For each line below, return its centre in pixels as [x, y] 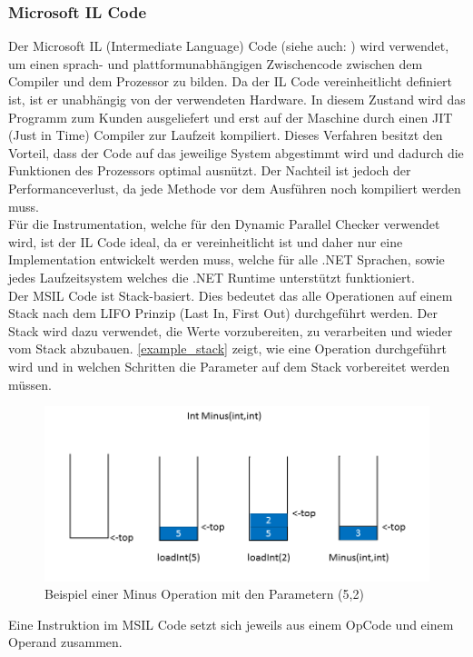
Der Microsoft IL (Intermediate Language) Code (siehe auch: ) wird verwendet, [229, 46]
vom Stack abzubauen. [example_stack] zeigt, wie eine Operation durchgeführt [227, 348]
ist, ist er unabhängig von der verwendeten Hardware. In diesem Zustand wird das [237, 99]
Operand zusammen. [65, 642]
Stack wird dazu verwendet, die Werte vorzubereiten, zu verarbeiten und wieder [231, 330]
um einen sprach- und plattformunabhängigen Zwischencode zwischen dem [216, 63]
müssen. [30, 384]
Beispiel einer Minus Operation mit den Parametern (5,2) [204, 594]
